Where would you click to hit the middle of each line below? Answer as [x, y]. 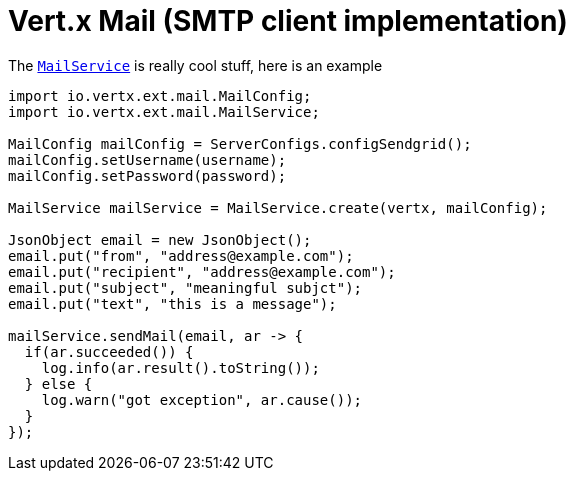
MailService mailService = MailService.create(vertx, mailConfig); [278, 207]
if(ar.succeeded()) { [109, 351]
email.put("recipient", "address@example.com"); [202, 271]
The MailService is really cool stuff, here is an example [195, 65]
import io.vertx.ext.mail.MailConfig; [160, 95]
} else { [58, 383]
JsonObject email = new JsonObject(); [160, 239]
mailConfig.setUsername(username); [147, 159]
